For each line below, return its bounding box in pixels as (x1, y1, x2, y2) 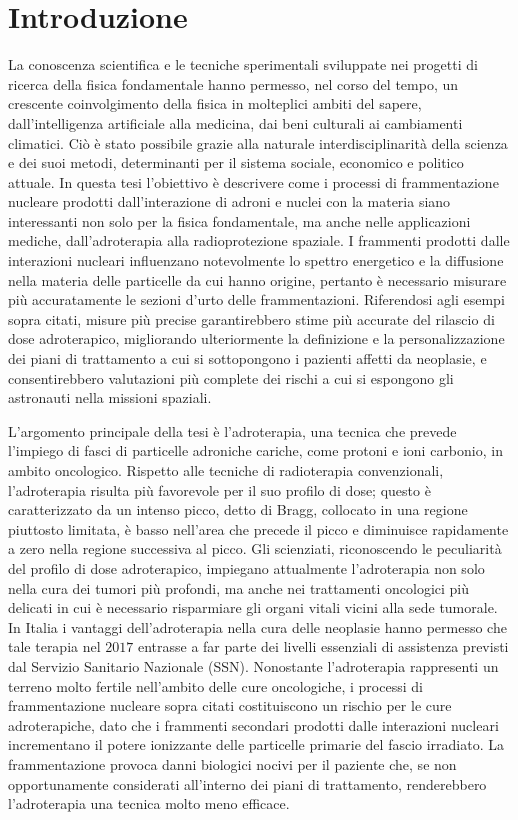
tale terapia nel (8, 636, 101, 657)
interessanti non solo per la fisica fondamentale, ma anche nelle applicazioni (8, 210, 471, 231)
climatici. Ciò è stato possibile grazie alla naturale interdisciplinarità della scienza (8, 132, 508, 153)
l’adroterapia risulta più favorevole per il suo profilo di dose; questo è (8, 479, 431, 500)
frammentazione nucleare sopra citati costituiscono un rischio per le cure (8, 695, 452, 716)
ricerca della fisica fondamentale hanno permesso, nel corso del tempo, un (8, 73, 459, 94)
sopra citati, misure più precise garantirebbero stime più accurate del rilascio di (8, 308, 495, 329)
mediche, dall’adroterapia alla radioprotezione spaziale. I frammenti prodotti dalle (8, 230, 510, 251)
